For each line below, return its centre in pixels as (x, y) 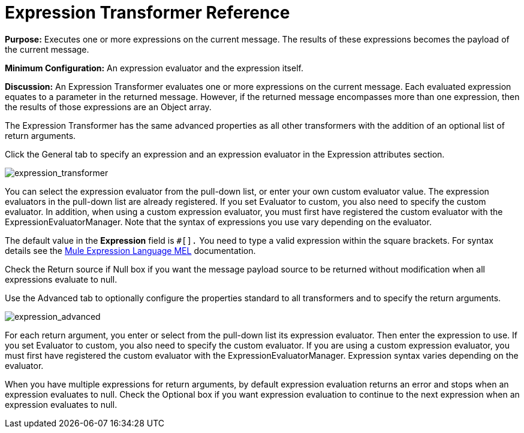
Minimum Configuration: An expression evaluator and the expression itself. (154, 68)
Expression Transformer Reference (147, 13)
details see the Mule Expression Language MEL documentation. (130, 250)
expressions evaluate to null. (61, 279)
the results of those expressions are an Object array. (108, 107)
